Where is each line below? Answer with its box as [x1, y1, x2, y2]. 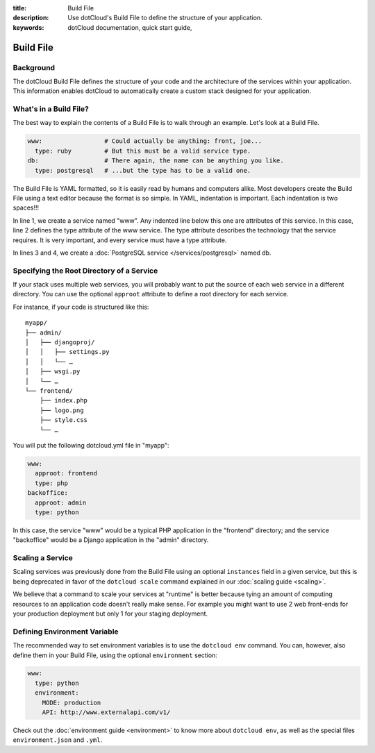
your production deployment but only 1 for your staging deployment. [12, 609, 208, 618]
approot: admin [35, 498, 87, 507]
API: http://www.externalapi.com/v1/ [42, 709, 171, 716]
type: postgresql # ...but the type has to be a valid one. [35, 167, 251, 174]
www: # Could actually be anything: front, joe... [27, 137, 262, 145]
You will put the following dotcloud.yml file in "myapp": [12, 441, 169, 449]
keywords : [12, 23, 44, 31]
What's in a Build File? [12, 104, 90, 114]
